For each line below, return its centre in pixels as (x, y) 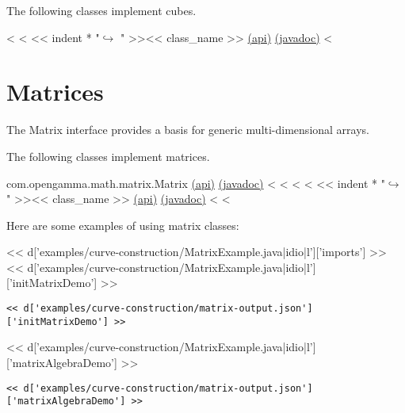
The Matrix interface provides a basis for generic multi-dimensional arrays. (188, 130)
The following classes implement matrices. (108, 156)
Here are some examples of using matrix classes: (123, 225)
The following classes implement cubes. (101, 10)
